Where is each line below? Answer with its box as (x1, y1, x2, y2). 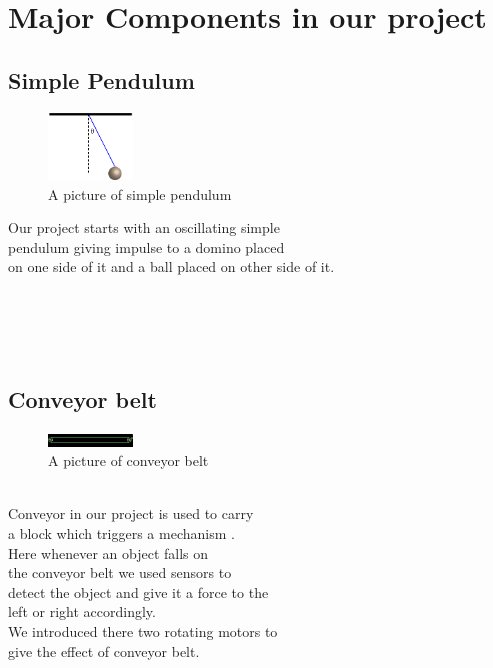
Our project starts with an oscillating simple (8, 217, 280, 238)
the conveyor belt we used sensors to (8, 562, 232, 583)
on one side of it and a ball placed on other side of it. (8, 256, 335, 277)
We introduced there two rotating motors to (8, 620, 278, 641)
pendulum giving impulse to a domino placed (8, 236, 285, 257)
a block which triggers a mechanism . (8, 522, 235, 543)
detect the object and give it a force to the (8, 581, 269, 602)
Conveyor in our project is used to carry (8, 503, 254, 524)
